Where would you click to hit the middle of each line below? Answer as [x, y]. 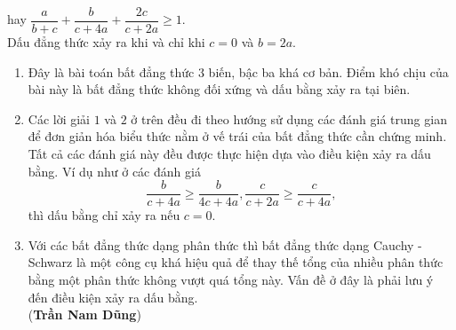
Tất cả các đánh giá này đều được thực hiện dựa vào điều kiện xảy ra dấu [229, 154]
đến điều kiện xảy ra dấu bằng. [113, 297]
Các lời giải [59, 118]
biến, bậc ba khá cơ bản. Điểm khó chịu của [328, 71]
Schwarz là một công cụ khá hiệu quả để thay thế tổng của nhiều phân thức [236, 262]
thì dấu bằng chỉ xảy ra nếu [104, 215]
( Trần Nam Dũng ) [84, 314]
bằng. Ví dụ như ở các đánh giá [114, 171]
